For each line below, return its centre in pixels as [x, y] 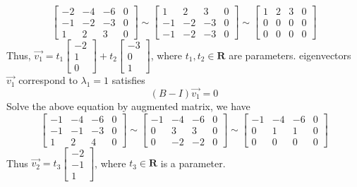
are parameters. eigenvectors [290, 55]
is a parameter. [193, 163]
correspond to [48, 80]
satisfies [128, 80]
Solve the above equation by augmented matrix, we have [128, 106]
